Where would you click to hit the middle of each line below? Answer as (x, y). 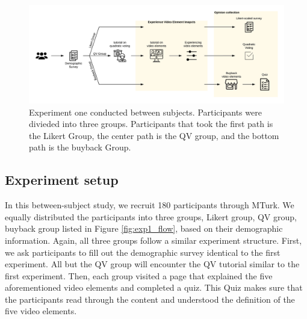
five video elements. (41, 311)
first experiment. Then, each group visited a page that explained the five (139, 275)
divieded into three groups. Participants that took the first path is (151, 124)
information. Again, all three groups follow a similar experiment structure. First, (153, 240)
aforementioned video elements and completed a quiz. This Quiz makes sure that (154, 287)
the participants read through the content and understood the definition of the (150, 299)
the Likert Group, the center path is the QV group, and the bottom (154, 135)
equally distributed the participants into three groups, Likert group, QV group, (151, 216)
